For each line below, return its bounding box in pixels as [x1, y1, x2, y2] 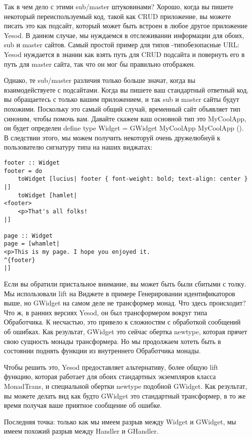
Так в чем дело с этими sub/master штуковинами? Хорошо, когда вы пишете [4, 1, 234, 11]
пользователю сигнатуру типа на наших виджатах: [4, 142, 153, 152]
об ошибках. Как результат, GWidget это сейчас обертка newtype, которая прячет [4, 326, 247, 337]
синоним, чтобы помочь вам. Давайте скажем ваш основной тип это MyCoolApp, [4, 113, 247, 123]
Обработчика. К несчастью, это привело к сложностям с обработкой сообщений [4, 317, 241, 327]
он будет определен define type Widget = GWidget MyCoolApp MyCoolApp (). [4, 123, 244, 133]
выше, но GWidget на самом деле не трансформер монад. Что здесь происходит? [4, 298, 246, 308]
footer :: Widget [4, 159, 60, 166]
